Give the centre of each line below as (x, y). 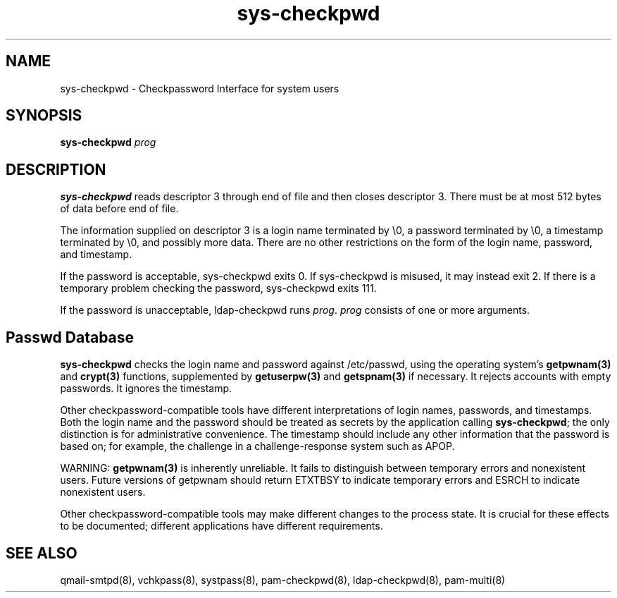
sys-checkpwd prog (108, 142)
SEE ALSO (42, 553)
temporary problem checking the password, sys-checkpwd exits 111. (218, 288)
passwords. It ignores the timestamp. (146, 389)
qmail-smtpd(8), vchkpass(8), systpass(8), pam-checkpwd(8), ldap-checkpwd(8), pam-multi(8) (283, 580)
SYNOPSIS (44, 116)
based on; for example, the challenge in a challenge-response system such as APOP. (257, 446)
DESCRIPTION (56, 169)
